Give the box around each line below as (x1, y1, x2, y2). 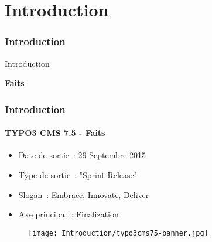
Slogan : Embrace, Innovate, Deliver (18, 188, 149, 200)
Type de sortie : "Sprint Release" (18, 169, 138, 181)
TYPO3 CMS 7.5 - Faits (5, 127, 105, 139)
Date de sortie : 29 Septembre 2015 (18, 149, 146, 161)
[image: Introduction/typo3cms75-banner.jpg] (28, 229, 208, 237)
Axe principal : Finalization (18, 208, 119, 220)
